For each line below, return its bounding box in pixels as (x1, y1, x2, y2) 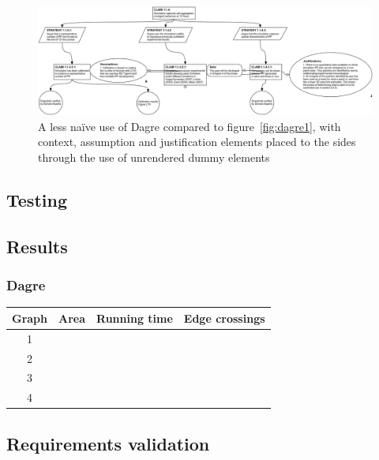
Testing (6, 188, 67, 212)
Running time (96, 309, 173, 326)
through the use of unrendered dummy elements (38, 149, 270, 166)
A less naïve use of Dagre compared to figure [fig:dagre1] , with (38, 118, 341, 134)
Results (6, 234, 68, 258)
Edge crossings (183, 309, 265, 326)
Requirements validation (6, 431, 210, 455)
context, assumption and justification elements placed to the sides (38, 133, 356, 150)
